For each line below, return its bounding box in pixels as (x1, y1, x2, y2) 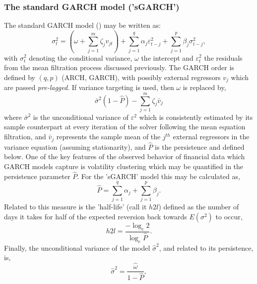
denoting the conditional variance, (29, 52, 132, 63)
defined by (4, 72, 36, 82)
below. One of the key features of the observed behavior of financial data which (4, 151, 245, 162)
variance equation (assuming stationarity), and (4, 141, 146, 152)
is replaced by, (183, 82, 226, 93)
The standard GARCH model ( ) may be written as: (4, 20, 161, 30)
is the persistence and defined (155, 141, 245, 152)
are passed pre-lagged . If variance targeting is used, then (4, 82, 174, 93)
